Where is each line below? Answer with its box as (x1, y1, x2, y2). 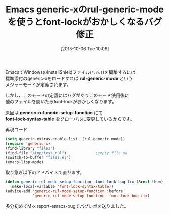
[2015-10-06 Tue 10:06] (60, 45, 109, 52)
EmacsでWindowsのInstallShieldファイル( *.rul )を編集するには (5, 69, 136, 75)
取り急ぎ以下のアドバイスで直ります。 (5, 169, 85, 175)
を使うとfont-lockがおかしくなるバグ (7, 16, 162, 28)
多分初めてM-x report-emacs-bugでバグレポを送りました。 (5, 203, 129, 209)
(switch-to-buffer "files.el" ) (5, 155, 71, 160)
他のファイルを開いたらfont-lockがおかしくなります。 (5, 98, 117, 104)
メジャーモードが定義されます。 (5, 81, 71, 87)
